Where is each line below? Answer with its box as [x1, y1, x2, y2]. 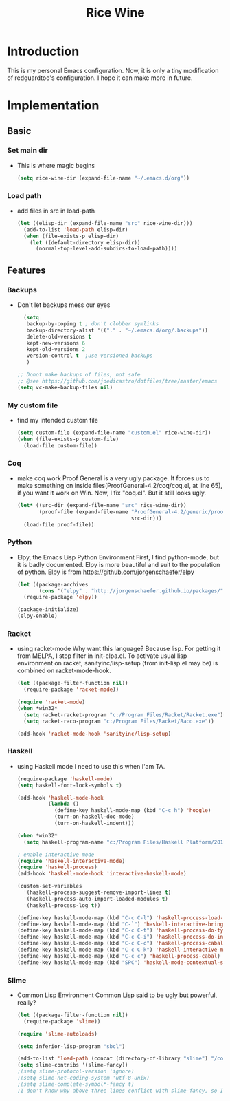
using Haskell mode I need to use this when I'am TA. [16, 762, 165, 770]
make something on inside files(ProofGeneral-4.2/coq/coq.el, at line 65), [16, 481, 223, 489]
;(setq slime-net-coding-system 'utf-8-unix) [16, 1075, 150, 1082]
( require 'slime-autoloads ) [16, 1030, 97, 1037]
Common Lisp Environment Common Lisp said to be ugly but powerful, [16, 991, 218, 999]
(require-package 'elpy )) [23, 594, 97, 601]
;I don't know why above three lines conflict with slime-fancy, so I [16, 1087, 224, 1094]
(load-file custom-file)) [23, 442, 97, 449]
